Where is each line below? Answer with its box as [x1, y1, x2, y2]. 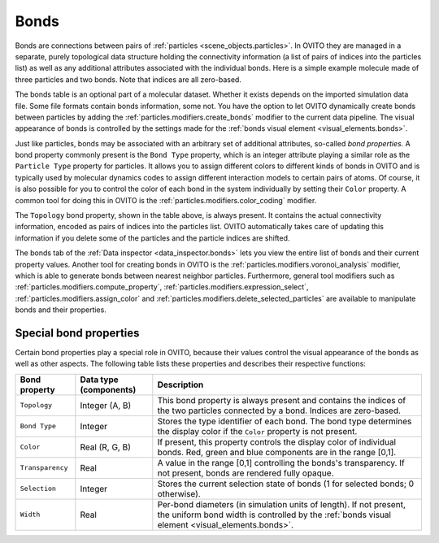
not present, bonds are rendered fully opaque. [157, 467, 334, 479]
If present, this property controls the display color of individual [157, 436, 397, 447]
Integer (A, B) [80, 399, 132, 411]
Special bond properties [15, 326, 140, 340]
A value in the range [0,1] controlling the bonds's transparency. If [157, 457, 406, 468]
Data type [80, 374, 120, 385]
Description [157, 379, 204, 390]
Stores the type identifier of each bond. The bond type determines [157, 415, 412, 427]
